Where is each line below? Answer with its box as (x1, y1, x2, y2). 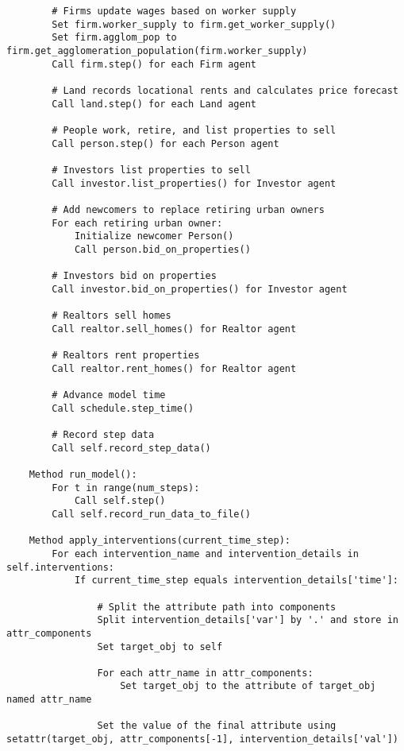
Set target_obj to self (97, 641, 223, 652)
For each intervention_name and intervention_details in (52, 548, 359, 559)
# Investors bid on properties (52, 270, 217, 282)
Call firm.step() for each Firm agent (52, 58, 256, 70)
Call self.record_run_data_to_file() (52, 508, 251, 520)
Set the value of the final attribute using (97, 720, 337, 732)
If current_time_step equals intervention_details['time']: (74, 575, 398, 586)
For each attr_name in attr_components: (97, 667, 314, 679)
